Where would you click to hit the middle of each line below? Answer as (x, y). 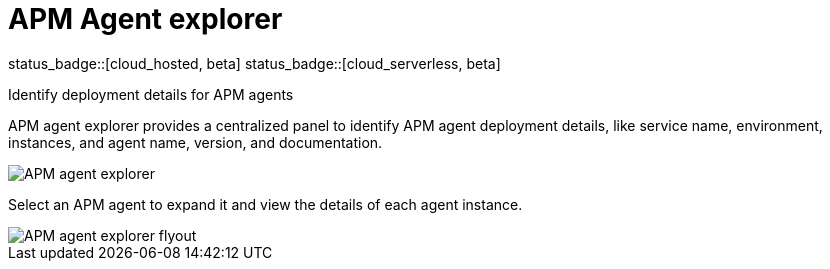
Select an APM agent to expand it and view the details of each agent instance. (265, 204)
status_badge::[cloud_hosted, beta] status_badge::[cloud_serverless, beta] (254, 63)
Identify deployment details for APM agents (151, 94)
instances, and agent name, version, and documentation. (195, 142)
